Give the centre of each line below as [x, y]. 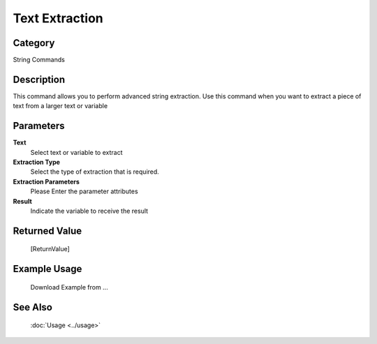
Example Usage [47, 269]
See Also [32, 307]
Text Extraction [58, 18]
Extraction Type [37, 162]
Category [34, 43]
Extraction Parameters [46, 181]
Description [39, 79]
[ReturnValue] [50, 249]
